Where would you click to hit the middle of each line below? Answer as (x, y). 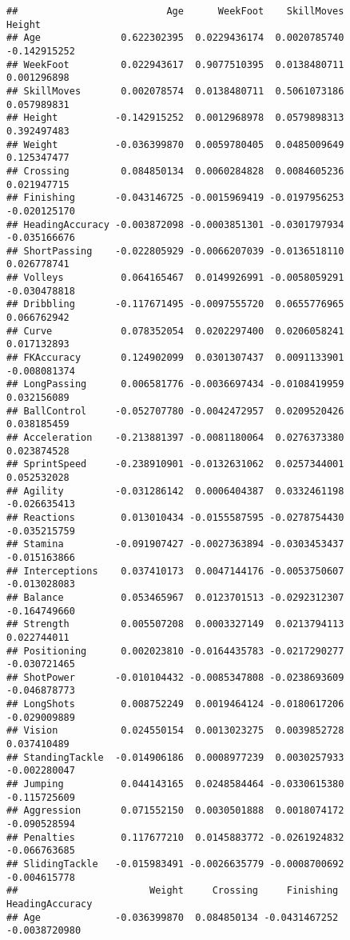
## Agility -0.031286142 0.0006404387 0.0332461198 (175, 491)
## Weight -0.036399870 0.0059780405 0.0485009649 (175, 144)
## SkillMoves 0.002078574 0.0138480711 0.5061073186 (175, 91)
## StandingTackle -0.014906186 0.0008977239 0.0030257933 (175, 757)
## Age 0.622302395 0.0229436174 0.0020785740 (175, 38)
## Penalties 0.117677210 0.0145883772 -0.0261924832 (175, 837)
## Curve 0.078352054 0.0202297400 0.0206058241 (175, 331)
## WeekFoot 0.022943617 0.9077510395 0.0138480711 (175, 64)
